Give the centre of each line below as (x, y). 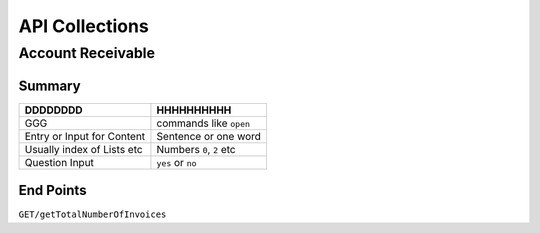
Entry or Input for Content (85, 136)
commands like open (203, 123)
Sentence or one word (209, 136)
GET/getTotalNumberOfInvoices (92, 214)
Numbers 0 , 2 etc (196, 149)
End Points (52, 190)
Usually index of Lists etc (84, 149)
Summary (49, 85)
